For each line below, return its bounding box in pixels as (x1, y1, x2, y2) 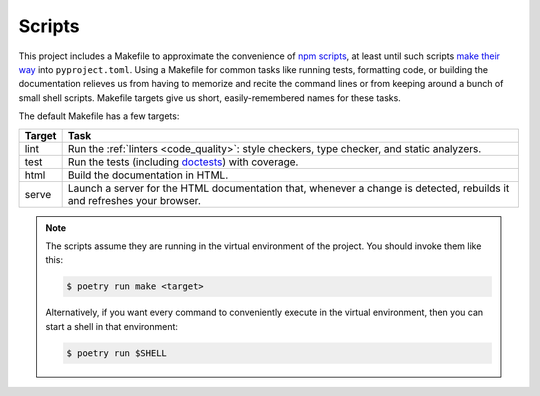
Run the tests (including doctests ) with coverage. (67, 155, 299, 169)
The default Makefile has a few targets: (18, 110, 180, 122)
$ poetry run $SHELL (66, 347, 167, 359)
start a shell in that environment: (45, 320, 179, 332)
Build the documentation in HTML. (67, 168, 229, 182)
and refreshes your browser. (67, 193, 202, 207)
